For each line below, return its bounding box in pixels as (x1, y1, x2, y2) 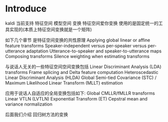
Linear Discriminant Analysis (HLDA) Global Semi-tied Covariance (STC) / (5, 74, 157, 80)
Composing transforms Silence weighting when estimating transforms (5, 53, 149, 59)
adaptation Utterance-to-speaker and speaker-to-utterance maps (26, 48, 162, 54)
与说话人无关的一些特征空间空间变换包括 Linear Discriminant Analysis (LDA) (5, 63, 161, 69)
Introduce (5, 3, 47, 14)
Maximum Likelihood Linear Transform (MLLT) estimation (5, 79, 123, 85)
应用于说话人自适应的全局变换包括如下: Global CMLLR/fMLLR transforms (5, 90, 155, 96)
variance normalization (5, 101, 53, 107)
